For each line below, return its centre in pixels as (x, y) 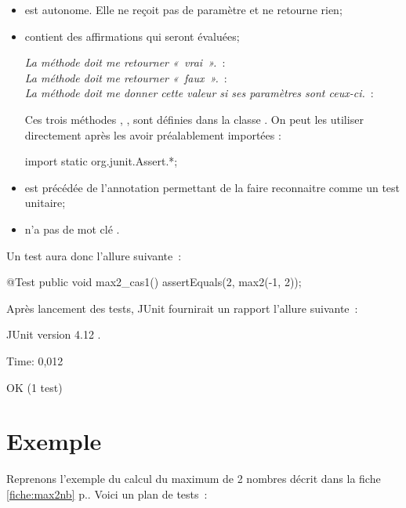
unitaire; (45, 203)
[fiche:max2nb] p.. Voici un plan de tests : (107, 493)
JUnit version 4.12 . (54, 334)
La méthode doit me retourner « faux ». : (126, 77)
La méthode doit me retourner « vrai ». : (125, 62)
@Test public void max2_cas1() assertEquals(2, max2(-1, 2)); (154, 282)
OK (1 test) (34, 387)
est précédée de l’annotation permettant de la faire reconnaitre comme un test (212, 187)
